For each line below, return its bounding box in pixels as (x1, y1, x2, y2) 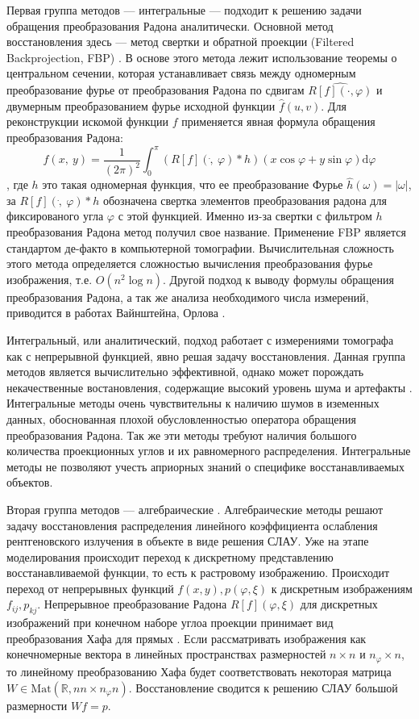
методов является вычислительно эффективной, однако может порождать (6, 363, 364, 380)
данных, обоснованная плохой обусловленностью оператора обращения (6, 410, 356, 427)
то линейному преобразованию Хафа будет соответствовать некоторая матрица (6, 663, 392, 679)
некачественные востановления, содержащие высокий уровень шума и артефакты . (6, 378, 413, 395)
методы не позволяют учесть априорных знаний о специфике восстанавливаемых (6, 458, 404, 474)
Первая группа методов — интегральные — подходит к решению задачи (6, 2, 362, 18)
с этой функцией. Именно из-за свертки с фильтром (118, 207, 372, 224)
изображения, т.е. (6, 270, 93, 287)
